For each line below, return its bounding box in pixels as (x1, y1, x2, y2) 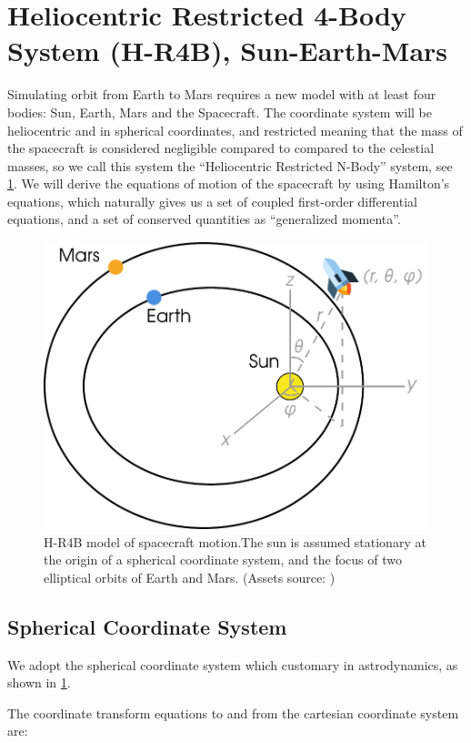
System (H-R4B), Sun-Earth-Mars (7, 32, 448, 69)
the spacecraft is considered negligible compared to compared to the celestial (7, 138, 435, 158)
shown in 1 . (7, 673, 71, 692)
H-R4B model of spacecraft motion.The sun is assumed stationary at (44, 532, 426, 551)
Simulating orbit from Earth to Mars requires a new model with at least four (7, 85, 436, 104)
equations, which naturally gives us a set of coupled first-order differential (7, 191, 417, 210)
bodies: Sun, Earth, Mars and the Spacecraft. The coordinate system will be (7, 102, 432, 121)
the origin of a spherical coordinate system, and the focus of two (44, 550, 402, 569)
